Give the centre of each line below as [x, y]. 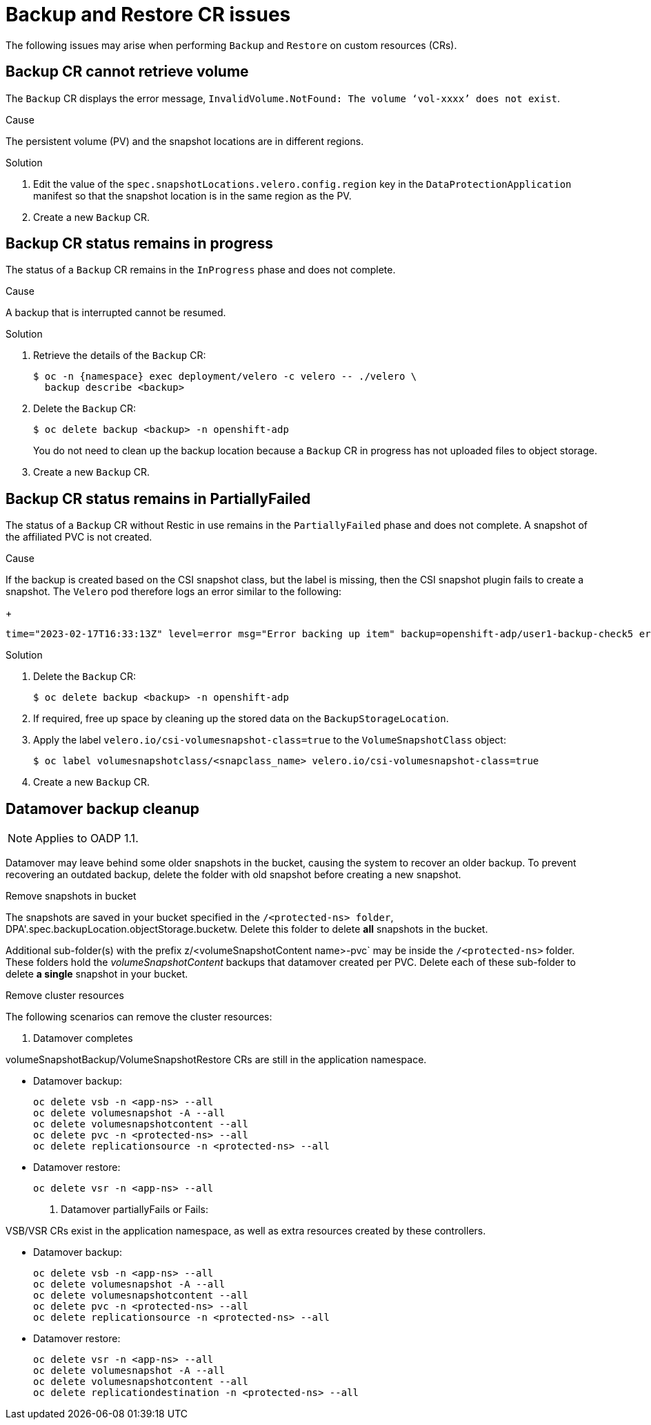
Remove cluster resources [65, 996]
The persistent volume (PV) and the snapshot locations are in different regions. [185, 141]
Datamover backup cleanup [103, 808]
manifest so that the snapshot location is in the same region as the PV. [192, 195]
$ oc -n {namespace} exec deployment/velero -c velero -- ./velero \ [225, 377]
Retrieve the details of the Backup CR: [120, 356]
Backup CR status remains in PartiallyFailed [158, 498]
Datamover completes [83, 1038]
